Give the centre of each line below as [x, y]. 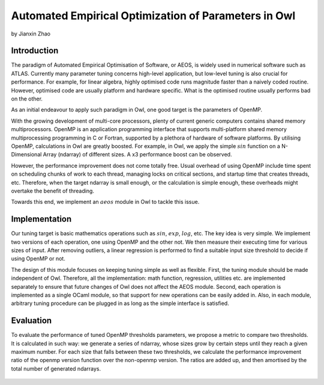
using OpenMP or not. [38, 259]
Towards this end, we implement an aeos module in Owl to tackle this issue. [105, 202]
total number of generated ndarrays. [56, 368]
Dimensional [26, 155]
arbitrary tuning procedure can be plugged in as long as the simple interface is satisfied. [120, 303]
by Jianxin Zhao [31, 34]
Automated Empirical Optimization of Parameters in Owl [153, 16]
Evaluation [31, 321]
